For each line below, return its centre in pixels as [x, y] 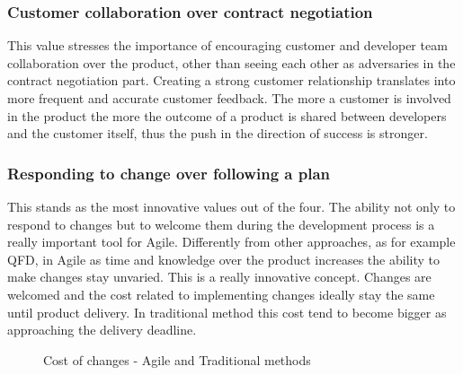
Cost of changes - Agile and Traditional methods [177, 359]
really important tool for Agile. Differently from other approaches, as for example [231, 242]
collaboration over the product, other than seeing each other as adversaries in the [231, 62]
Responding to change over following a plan [169, 173]
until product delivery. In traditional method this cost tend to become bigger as [227, 312]
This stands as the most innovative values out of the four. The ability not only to [231, 206]
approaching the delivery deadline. [102, 330]
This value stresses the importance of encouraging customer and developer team [227, 45]
